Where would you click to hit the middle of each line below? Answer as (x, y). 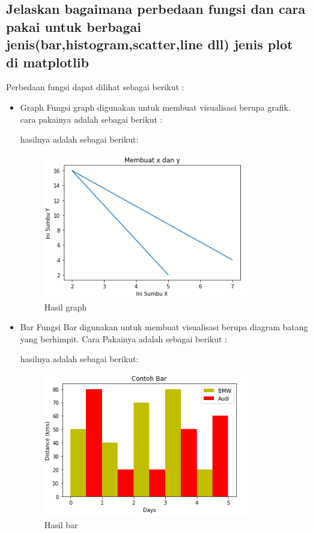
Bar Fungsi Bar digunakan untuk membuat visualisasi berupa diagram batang (164, 327)
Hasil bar (61, 524)
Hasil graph (65, 307)
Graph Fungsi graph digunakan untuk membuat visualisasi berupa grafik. (155, 107)
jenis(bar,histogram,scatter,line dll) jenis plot (150, 44)
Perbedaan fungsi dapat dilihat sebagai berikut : (95, 87)
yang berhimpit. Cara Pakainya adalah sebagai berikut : (124, 338)
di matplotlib (47, 62)
